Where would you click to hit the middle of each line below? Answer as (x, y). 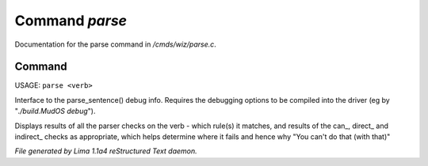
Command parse (71, 21)
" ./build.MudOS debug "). (55, 111)
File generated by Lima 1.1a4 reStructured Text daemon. (106, 151)
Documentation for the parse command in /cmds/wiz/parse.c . (116, 44)
